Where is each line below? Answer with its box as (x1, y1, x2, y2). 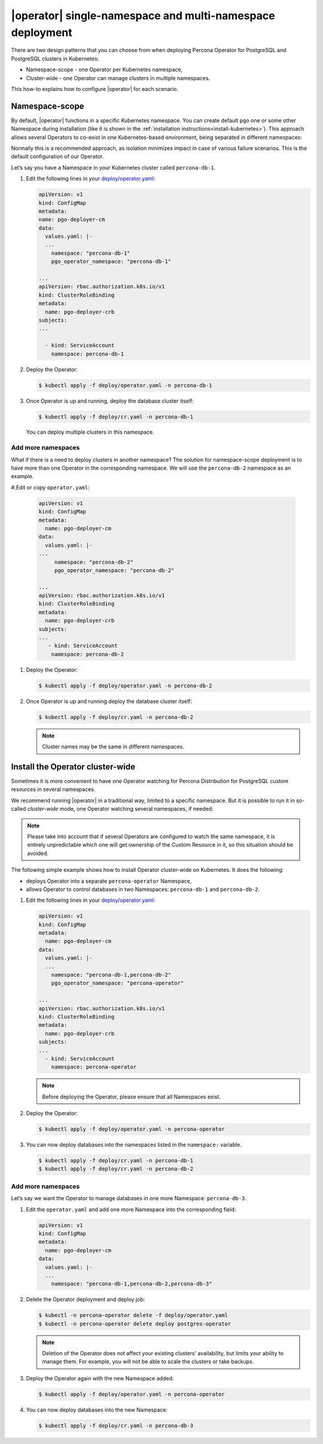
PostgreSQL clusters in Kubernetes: (11, 55, 99, 62)
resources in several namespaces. (11, 786, 96, 793)
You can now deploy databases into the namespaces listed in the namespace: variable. (26, 1141, 242, 1149)
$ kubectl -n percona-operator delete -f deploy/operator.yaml (38, 1312, 228, 1319)
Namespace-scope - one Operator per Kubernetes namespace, (26, 66, 183, 73)
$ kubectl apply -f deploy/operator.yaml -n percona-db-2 (38, 682, 212, 689)
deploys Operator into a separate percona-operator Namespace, (26, 877, 192, 884)
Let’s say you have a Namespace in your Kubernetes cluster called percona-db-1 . (11, 164, 216, 171)
